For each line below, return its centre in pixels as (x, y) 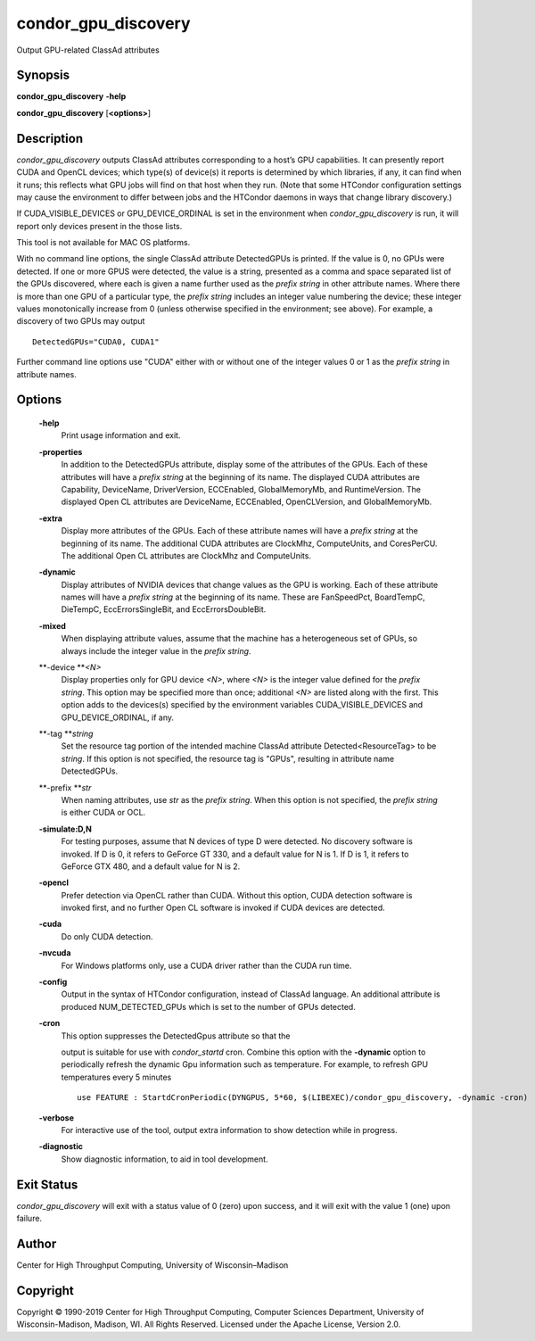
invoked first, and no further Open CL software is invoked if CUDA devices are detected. (223, 908)
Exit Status (47, 1184)
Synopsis (43, 75)
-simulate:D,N (66, 829)
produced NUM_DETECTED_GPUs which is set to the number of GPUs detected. (208, 1006)
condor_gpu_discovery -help (71, 96)
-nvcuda (55, 953)
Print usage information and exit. (121, 435)
